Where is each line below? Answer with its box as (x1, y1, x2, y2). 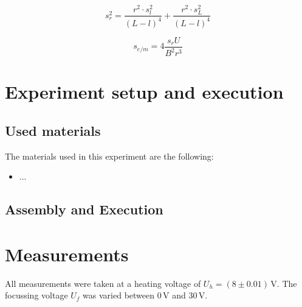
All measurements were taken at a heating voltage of (5, 277, 201, 289)
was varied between (83, 289, 155, 302)
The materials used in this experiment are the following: (5, 149, 214, 162)
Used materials (5, 121, 101, 139)
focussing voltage (5, 289, 68, 302)
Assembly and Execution (5, 200, 163, 219)
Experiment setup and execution (5, 79, 284, 104)
